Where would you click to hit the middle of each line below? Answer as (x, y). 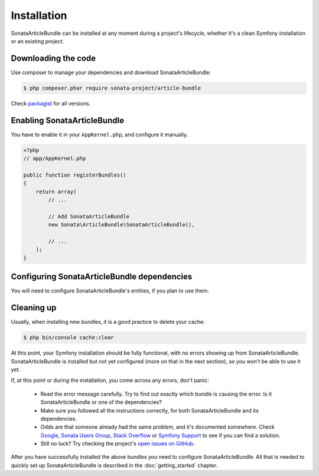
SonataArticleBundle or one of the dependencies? (101, 402)
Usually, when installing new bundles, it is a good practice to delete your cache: (108, 322)
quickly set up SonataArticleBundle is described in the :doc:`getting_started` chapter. (114, 465)
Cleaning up (34, 308)
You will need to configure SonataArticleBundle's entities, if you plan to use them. (110, 291)
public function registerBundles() (75, 175)
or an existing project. (38, 41)
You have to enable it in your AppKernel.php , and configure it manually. (100, 134)
